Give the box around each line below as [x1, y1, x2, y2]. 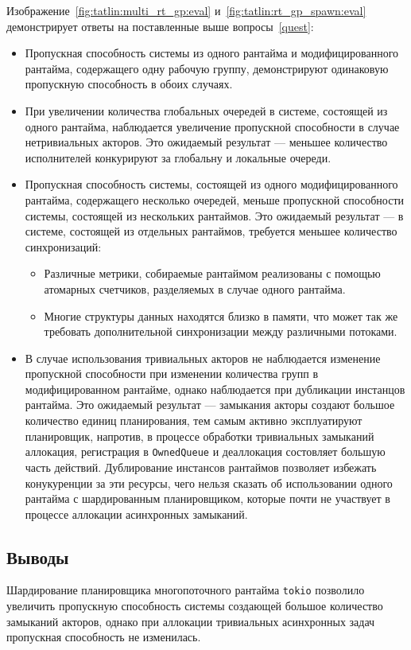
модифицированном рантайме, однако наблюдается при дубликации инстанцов [25, 380, 405, 397]
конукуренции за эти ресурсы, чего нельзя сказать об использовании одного [25, 474, 393, 491]
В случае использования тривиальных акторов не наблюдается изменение [25, 349, 381, 366]
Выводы [6, 544, 69, 569]
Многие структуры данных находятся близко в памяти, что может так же [44, 307, 398, 324]
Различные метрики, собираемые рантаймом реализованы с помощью [44, 265, 381, 282]
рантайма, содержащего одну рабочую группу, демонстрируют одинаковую [25, 60, 389, 76]
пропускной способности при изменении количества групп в [25, 365, 318, 382]
